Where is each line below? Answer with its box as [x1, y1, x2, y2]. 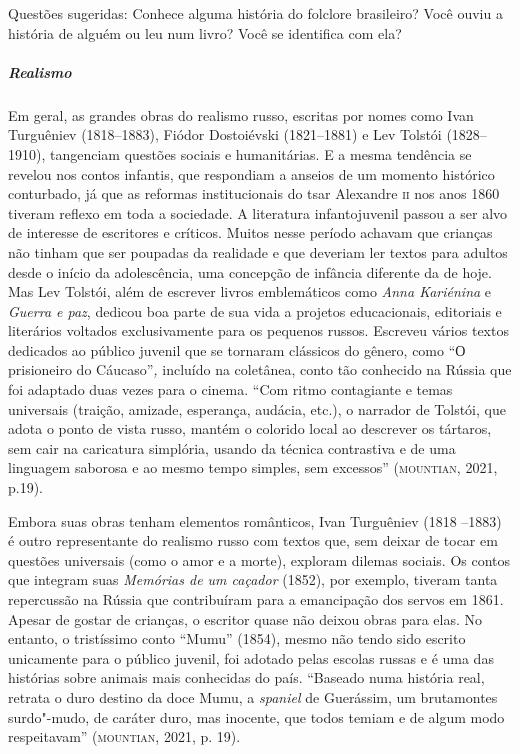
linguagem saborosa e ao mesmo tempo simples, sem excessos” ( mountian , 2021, [8, 457, 498, 478]
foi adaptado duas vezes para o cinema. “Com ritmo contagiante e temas [8, 379, 453, 400]
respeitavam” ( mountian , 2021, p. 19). [8, 726, 241, 747]
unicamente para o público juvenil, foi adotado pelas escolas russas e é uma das [8, 647, 494, 668]
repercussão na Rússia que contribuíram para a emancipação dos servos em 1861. [8, 589, 504, 609]
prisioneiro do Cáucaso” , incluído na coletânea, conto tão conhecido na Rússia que [8, 359, 512, 380]
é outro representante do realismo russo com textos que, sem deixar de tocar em [8, 530, 498, 551]
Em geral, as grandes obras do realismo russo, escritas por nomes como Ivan [8, 104, 474, 125]
